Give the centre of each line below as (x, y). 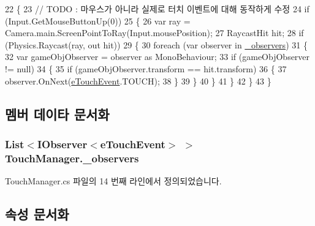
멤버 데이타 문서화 (57, 114)
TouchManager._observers (72, 158)
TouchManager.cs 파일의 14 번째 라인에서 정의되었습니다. (113, 181)
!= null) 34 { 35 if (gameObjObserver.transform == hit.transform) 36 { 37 (146, 68)
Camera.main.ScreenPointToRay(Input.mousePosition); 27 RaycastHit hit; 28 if (154, 33)
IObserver (62, 144)
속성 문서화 (37, 214)
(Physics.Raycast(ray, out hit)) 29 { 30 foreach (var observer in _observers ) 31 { (156, 44)
